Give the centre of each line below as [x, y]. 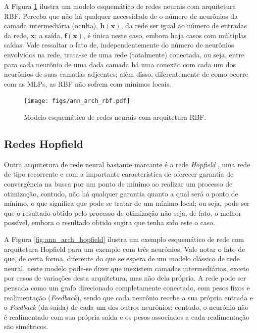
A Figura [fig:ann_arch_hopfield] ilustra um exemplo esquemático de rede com [124, 239]
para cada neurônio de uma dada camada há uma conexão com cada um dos [120, 64]
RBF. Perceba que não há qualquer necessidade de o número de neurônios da [121, 16]
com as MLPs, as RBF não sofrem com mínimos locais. [88, 83]
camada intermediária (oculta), [51, 25]
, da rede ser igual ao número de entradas [184, 25]
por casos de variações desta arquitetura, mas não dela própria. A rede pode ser [125, 278]
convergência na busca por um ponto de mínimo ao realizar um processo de [118, 183]
